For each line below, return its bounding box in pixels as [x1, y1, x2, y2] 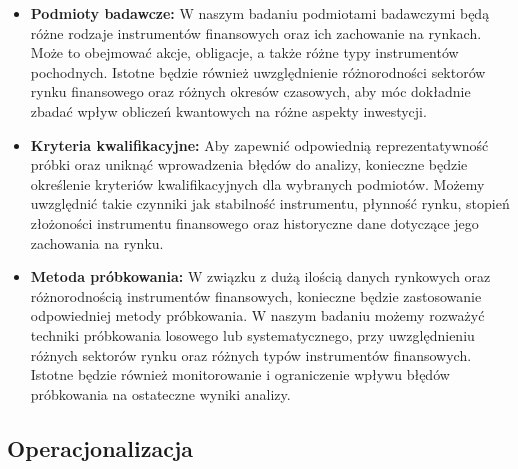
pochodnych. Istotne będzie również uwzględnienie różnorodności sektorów [30, 61, 486, 82]
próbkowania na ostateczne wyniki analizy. [30, 383, 291, 404]
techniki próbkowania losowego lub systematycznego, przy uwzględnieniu [30, 324, 475, 345]
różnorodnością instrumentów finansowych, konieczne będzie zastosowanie [30, 285, 482, 306]
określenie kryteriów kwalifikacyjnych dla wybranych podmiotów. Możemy [30, 173, 485, 194]
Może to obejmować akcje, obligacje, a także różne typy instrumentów [30, 42, 459, 63]
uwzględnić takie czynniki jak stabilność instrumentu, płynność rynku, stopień [30, 193, 510, 214]
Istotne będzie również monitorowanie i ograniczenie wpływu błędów [30, 364, 450, 385]
